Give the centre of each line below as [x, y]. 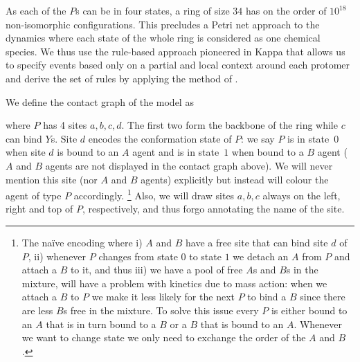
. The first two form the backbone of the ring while [229, 125]
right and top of [39, 209]
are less [37, 310]
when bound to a [268, 152]
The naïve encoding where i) [82, 242]
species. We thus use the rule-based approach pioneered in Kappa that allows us [175, 51]
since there [323, 297]
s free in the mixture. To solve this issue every [161, 310]
